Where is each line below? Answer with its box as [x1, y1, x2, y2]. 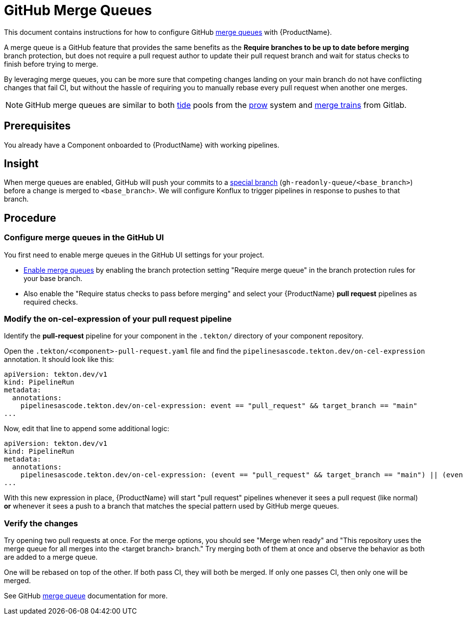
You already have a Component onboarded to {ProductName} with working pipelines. [4, 140, 280, 149]
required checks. [24, 297, 78, 306]
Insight [4, 157, 39, 170]
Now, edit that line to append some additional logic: [4, 424, 170, 433]
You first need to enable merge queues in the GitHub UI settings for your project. [4, 250, 264, 259]
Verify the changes [4, 518, 78, 528]
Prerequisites [4, 120, 71, 132]
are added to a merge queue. [4, 553, 98, 562]
